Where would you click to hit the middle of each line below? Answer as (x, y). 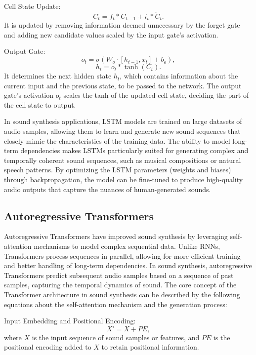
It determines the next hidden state (58, 76)
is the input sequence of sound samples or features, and (116, 337)
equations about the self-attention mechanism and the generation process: (116, 304)
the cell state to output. (40, 104)
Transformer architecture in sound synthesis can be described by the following (122, 294)
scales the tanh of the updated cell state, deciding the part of (156, 95)
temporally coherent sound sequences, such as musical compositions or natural (123, 160)
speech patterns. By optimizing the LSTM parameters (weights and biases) (118, 170)
